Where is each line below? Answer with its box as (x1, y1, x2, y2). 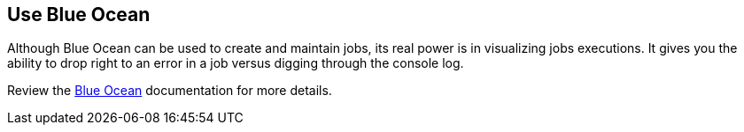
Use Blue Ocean (7, 4, 151, 26)
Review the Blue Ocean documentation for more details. (7, 83, 332, 99)
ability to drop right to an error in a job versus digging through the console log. (7, 55, 464, 71)
